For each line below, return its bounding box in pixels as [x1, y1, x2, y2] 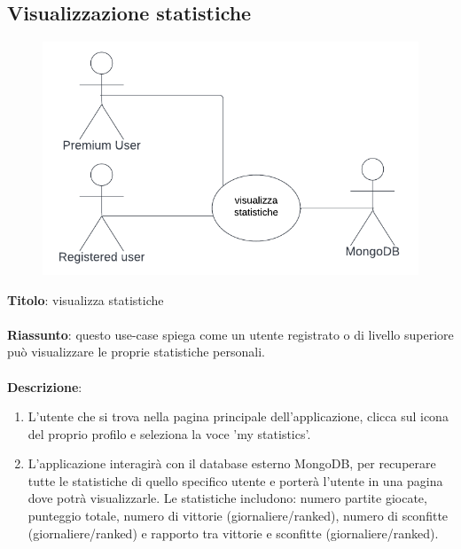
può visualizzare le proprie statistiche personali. [7, 342, 265, 361]
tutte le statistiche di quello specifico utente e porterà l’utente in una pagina [27, 471, 443, 490]
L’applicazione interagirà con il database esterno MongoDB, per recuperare [27, 454, 436, 473]
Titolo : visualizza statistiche [7, 290, 164, 309]
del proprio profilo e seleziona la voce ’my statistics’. [27, 424, 311, 443]
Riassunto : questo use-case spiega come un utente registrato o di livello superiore [7, 325, 454, 343]
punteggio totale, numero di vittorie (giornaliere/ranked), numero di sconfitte [27, 506, 449, 525]
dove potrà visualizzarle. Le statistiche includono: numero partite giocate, [27, 489, 427, 507]
